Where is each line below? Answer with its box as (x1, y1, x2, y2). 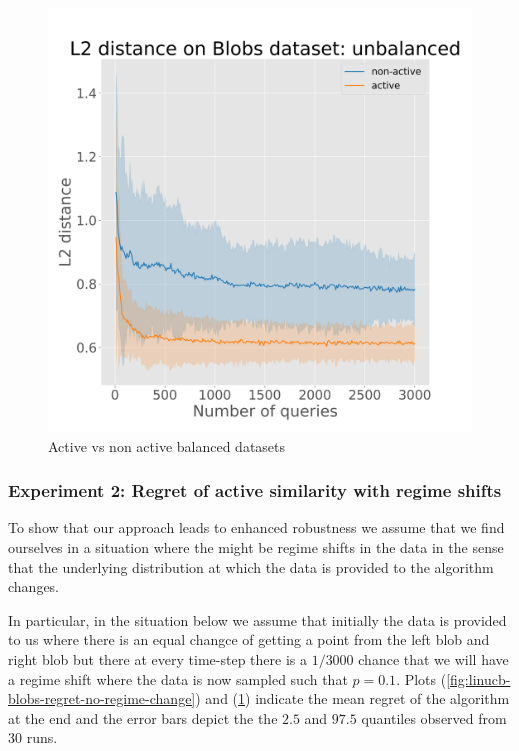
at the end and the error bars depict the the (8, 707, 278, 728)
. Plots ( (396, 668, 447, 689)
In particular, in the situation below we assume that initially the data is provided (8, 609, 507, 630)
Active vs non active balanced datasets (48, 435, 286, 456)
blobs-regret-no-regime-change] (8, 688, 196, 709)
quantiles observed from (361, 707, 507, 728)
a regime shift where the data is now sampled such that (8, 668, 348, 689)
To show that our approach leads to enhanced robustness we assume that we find (8, 517, 505, 538)
